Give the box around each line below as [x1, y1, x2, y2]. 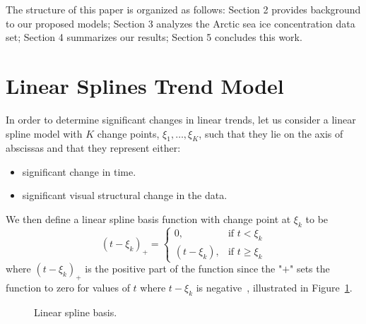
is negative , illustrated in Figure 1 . [196, 280, 353, 295]
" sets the [290, 261, 330, 276]
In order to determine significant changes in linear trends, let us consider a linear [6, 112, 356, 126]
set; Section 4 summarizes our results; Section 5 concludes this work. [6, 30, 302, 44]
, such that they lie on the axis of [199, 126, 343, 140]
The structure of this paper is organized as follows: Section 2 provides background [6, 2, 361, 16]
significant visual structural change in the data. [22, 188, 228, 203]
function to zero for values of [6, 280, 130, 295]
